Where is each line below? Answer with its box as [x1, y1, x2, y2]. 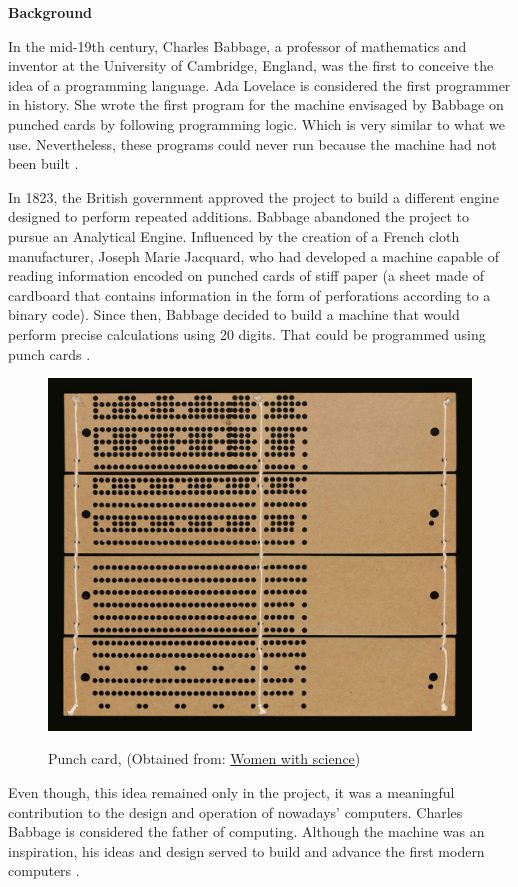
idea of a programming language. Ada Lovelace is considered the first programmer [8, 74, 511, 95]
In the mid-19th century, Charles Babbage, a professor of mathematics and [8, 35, 467, 56]
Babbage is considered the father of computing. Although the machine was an [8, 821, 485, 842]
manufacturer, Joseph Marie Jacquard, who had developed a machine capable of [8, 245, 500, 266]
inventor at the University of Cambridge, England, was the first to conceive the [8, 55, 494, 76]
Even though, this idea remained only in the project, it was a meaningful [8, 782, 455, 803]
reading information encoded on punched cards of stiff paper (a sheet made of [8, 265, 485, 286]
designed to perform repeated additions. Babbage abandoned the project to [8, 206, 469, 227]
